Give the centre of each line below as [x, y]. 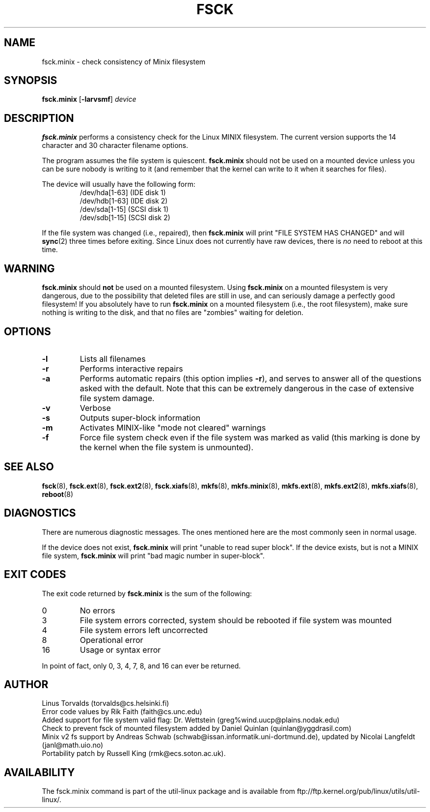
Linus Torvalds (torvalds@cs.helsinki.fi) [106, 703]
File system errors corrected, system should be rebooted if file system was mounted [236, 620]
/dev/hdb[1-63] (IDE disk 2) [124, 201]
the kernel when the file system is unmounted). [167, 447]
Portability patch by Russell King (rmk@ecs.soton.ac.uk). [134, 754]
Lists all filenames [113, 359]
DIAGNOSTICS [40, 513]
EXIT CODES [35, 575]
